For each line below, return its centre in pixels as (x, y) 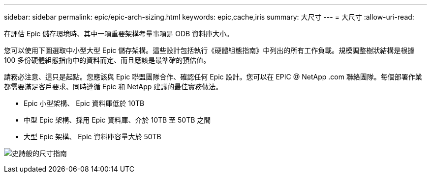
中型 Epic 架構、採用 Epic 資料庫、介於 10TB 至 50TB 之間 (117, 120)
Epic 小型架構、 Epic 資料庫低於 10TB (84, 103)
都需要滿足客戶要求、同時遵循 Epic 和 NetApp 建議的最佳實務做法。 (113, 87)
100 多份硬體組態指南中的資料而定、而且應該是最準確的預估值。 (107, 60)
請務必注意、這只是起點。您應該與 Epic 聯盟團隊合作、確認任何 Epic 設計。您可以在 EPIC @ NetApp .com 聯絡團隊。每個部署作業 (213, 77)
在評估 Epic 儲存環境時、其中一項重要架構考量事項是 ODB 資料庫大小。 (119, 34)
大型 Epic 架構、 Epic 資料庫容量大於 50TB (92, 137)
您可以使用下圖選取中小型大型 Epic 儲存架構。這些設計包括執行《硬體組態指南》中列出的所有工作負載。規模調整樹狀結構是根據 (209, 50)
